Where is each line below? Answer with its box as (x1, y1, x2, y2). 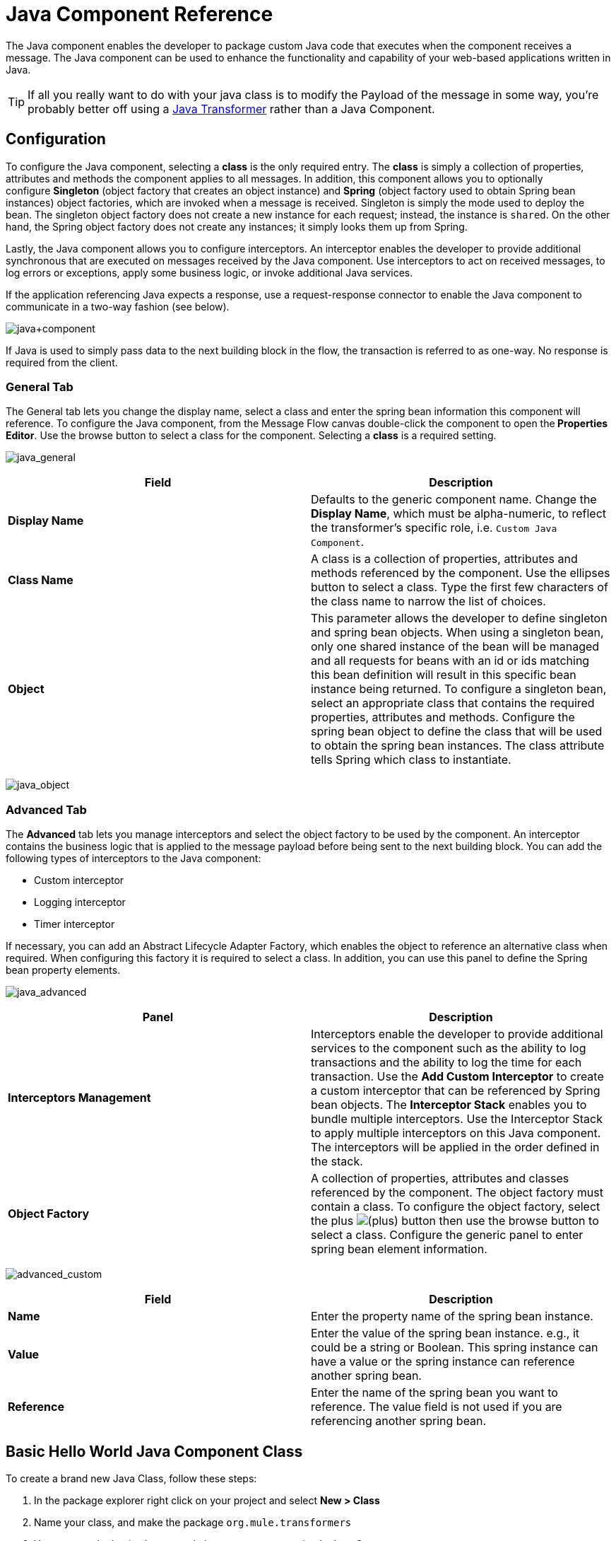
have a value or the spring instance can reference (311, 1354, 575, 1369)
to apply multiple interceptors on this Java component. (311, 1126, 601, 1141)
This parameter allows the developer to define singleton (311, 611, 608, 626)
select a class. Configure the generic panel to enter (311, 1228, 584, 1243)
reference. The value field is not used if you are (311, 1400, 562, 1414)
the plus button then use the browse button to (311, 1214, 599, 1228)
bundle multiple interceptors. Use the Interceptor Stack (311, 1112, 603, 1127)
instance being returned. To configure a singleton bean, (311, 682, 607, 697)
